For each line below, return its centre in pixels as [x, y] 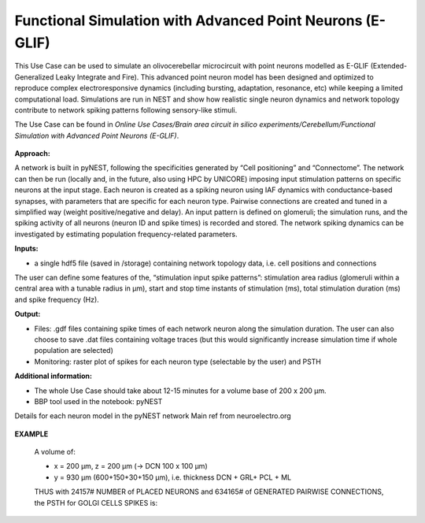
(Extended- [389, 66]
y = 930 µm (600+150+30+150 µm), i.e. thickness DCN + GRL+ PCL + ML [173, 477]
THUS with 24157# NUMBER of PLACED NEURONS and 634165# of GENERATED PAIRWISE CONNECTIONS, [209, 491]
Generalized [34, 77]
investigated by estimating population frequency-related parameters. [126, 234]
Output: [28, 314]
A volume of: [55, 452]
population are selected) [74, 351]
